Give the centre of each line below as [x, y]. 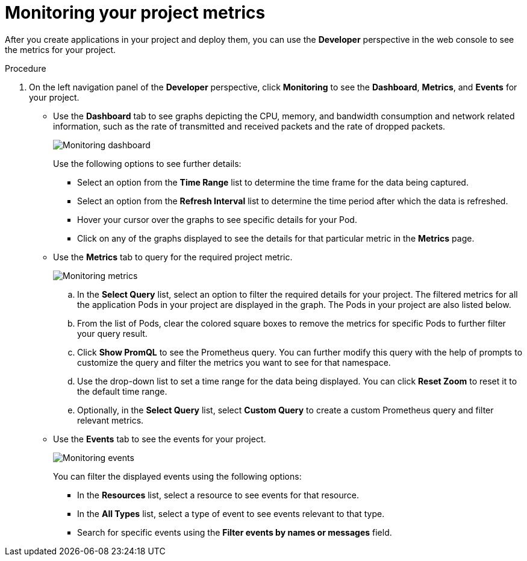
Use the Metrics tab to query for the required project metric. [173, 257]
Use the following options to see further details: [147, 163]
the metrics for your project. [61, 49]
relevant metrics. [111, 420]
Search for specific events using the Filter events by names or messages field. [235, 532]
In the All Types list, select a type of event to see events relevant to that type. [231, 513]
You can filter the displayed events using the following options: [177, 476]
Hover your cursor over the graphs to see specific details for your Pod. [217, 219]
